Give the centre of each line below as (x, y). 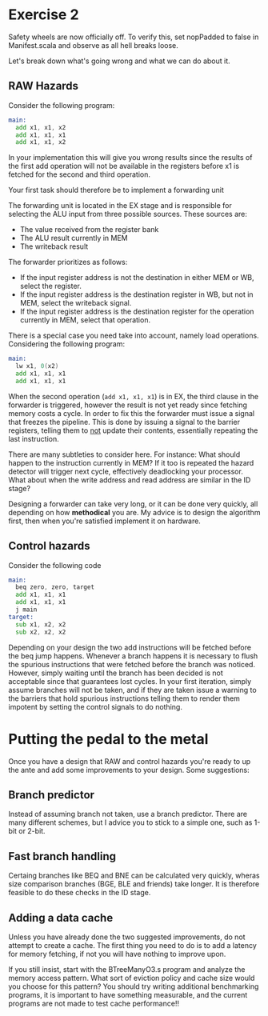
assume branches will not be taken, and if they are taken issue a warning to (133, 690)
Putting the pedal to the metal (108, 739)
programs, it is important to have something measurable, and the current (128, 994)
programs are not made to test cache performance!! (94, 1003)
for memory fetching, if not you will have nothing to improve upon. (117, 954)
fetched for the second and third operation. (79, 174)
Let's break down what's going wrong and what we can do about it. (119, 61)
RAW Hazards (43, 86)
